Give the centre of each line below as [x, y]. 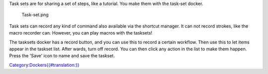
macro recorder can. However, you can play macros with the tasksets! [81, 33]
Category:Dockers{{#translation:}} [44, 65]
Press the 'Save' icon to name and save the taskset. [62, 56]
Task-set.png [35, 15]
